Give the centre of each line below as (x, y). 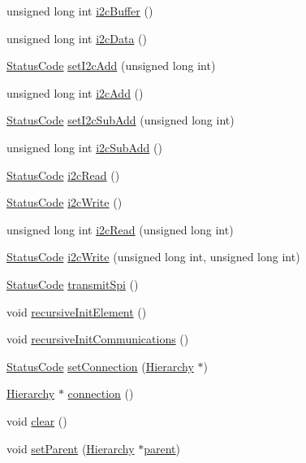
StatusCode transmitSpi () (73, 284)
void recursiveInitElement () (77, 311)
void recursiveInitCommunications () (98, 339)
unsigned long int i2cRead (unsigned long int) (120, 229)
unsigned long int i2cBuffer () (80, 11)
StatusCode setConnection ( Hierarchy (100, 366)
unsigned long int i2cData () (77, 38)
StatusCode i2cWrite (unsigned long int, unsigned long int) (153, 257)
